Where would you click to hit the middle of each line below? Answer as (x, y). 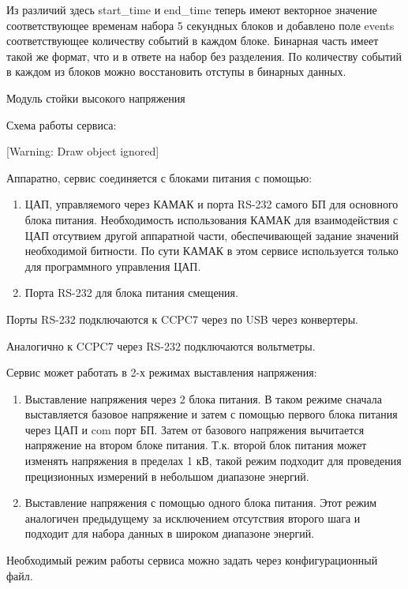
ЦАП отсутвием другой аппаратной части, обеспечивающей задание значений (212, 235)
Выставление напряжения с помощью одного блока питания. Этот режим (201, 503)
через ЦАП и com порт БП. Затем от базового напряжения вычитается (195, 429)
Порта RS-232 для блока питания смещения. (131, 293)
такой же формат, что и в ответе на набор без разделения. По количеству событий (204, 56)
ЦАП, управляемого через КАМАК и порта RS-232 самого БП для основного (211, 204)
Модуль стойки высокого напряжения (96, 98)
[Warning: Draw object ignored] (83, 151)
